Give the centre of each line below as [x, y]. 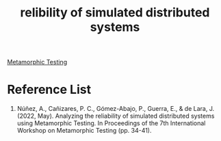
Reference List [49, 90]
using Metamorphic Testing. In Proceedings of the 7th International [111, 123]
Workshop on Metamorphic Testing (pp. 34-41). [84, 131]
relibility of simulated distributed [115, 13]
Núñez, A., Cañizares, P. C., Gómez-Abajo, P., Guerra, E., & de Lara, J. [115, 109]
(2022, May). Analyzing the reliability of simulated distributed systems [116, 116]
